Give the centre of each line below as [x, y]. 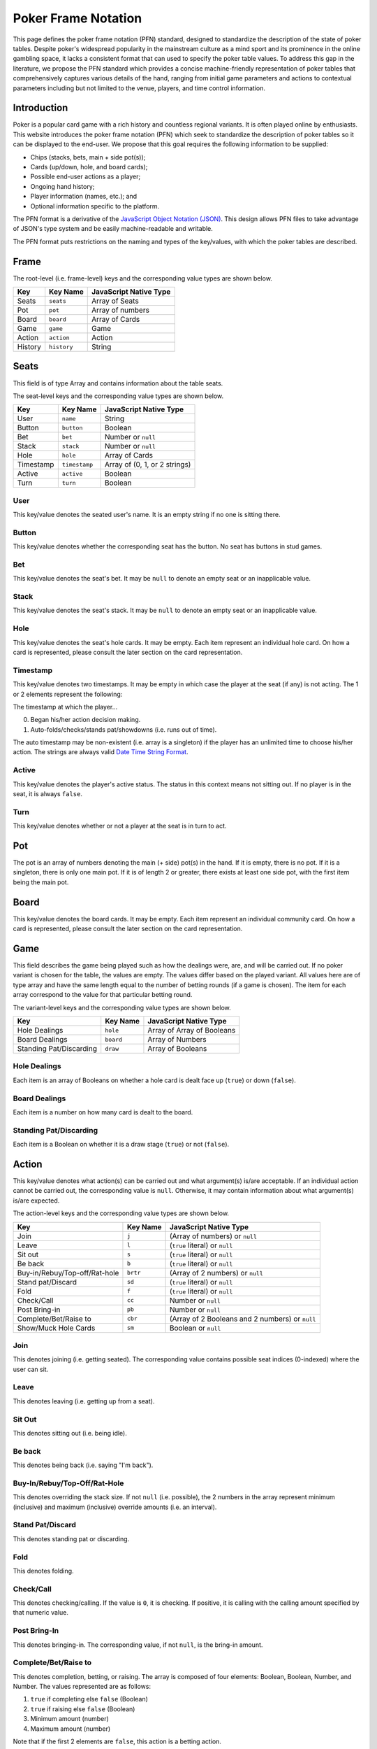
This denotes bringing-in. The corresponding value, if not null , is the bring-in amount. [138, 1645]
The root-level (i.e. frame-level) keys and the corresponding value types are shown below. [142, 278]
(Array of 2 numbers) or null [216, 1273]
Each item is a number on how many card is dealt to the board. [103, 1112]
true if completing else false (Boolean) [89, 1699]
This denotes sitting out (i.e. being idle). [70, 1433]
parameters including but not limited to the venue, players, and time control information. [139, 88]
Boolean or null [195, 1328]
